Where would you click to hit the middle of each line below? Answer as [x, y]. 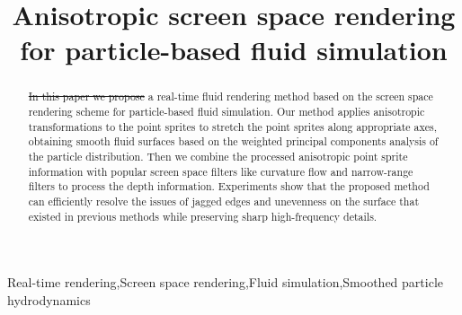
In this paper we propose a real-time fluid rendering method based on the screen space [231, 96]
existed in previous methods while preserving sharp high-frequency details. [203, 216]
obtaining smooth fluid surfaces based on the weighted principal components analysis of [233, 141]
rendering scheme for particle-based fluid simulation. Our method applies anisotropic [227, 112]
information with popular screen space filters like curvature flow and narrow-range [221, 171]
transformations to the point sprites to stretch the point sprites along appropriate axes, [233, 126]
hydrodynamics [49, 299]
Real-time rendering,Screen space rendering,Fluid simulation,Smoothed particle [225, 282]
